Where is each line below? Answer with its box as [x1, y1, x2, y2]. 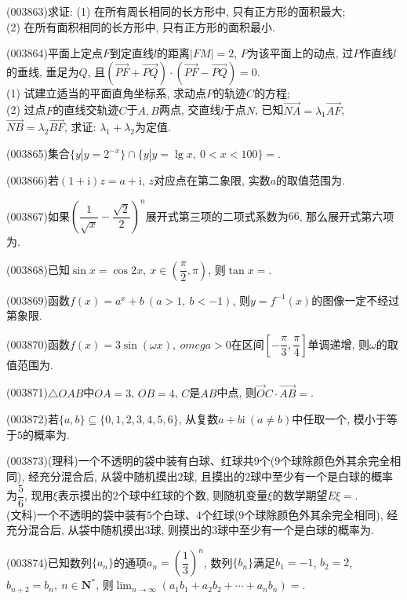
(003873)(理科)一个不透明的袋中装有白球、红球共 [6, 452, 254, 469]
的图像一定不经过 [311, 291, 400, 308]
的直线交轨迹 [53, 101, 119, 118]
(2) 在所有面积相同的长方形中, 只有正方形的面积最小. [6, 18, 275, 35]
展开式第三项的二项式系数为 [145, 207, 289, 224]
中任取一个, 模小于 [292, 411, 387, 427]
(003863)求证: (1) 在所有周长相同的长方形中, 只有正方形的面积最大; [6, 3, 346, 19]
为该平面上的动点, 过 [247, 45, 354, 61]
